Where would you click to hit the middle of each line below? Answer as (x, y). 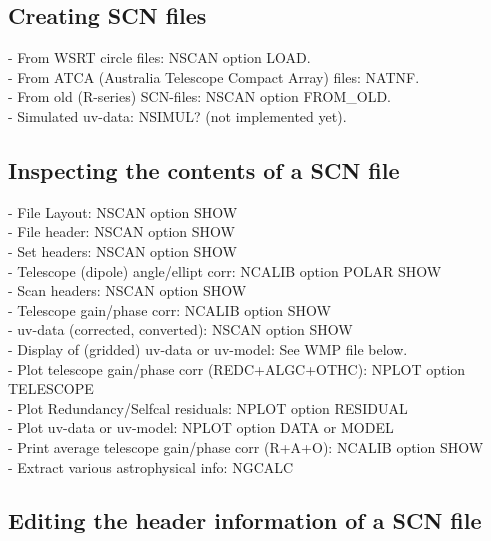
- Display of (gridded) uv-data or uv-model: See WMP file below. (208, 348)
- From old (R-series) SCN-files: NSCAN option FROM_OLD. (199, 96)
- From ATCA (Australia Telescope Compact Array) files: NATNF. (214, 76)
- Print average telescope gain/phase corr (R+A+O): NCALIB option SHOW (246, 446)
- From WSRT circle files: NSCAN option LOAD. (159, 57)
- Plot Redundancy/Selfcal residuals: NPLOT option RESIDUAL (208, 407)
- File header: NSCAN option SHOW (121, 231)
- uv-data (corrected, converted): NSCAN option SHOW (180, 329)
